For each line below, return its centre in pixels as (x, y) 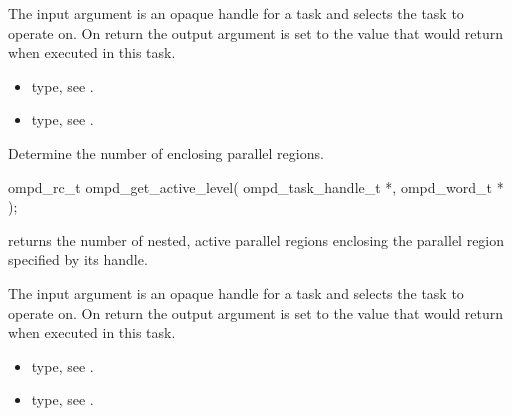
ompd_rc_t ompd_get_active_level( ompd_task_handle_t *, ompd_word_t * (256, 186)
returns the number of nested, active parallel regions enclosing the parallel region (256, 239)
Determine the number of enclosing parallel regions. (166, 152)
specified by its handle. (78, 259)
